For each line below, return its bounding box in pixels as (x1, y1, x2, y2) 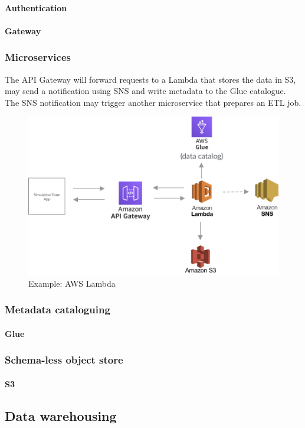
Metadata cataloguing (5, 302, 110, 317)
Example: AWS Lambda (28, 277, 116, 289)
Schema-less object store (5, 352, 123, 367)
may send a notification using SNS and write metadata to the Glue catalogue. (5, 85, 286, 97)
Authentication (5, 1, 67, 14)
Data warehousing (5, 406, 117, 424)
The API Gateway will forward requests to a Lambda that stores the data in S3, (5, 73, 296, 85)
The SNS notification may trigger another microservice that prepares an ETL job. (5, 96, 301, 108)
